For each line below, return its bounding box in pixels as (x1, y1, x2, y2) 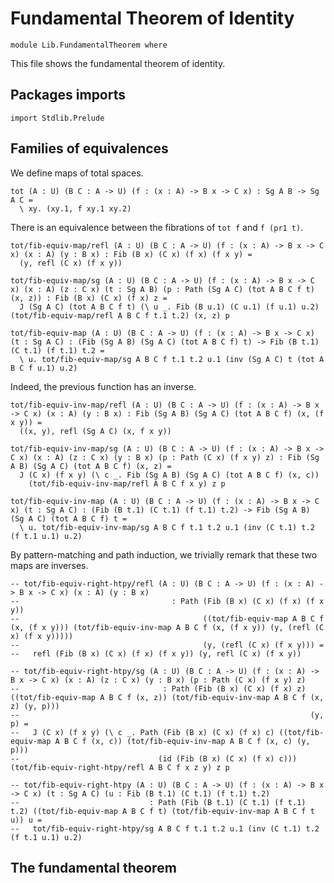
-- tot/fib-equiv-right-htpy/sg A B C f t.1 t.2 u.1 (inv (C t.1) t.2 (10, 823, 320, 834)
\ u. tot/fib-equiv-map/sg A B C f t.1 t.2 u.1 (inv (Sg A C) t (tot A (19, 354, 325, 364)
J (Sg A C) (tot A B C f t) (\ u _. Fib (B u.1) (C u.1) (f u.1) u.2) (19, 302, 320, 312)
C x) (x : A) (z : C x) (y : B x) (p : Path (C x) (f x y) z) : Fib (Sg (10, 452, 320, 462)
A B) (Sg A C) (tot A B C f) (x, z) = (10, 461, 172, 471)
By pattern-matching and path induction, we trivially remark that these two (10, 548, 318, 561)
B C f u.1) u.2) (10, 363, 78, 373)
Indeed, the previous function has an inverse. (10, 380, 197, 392)
